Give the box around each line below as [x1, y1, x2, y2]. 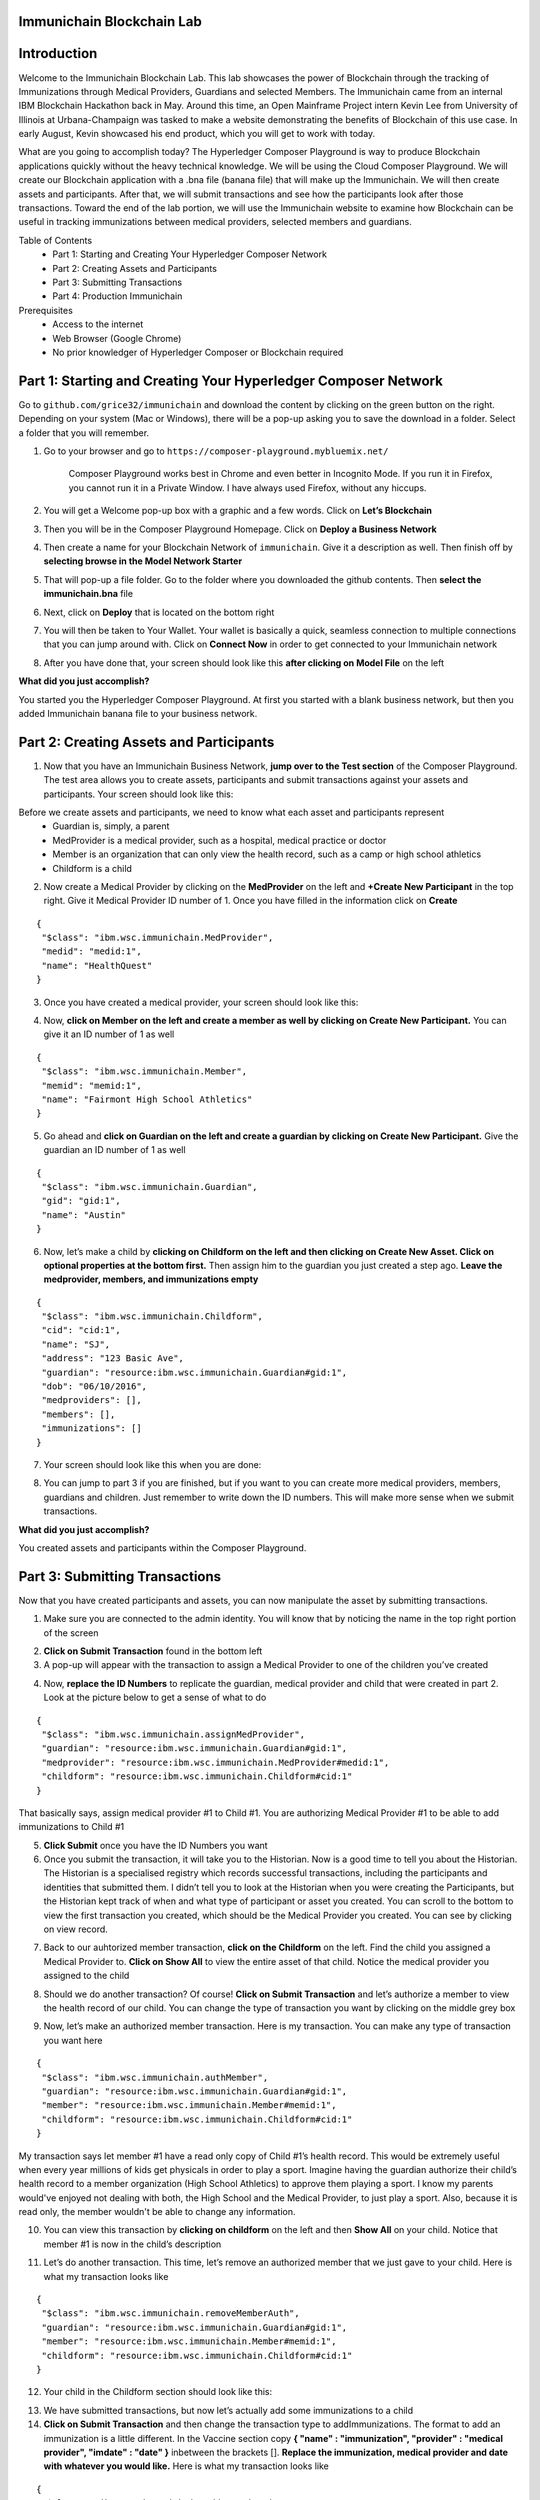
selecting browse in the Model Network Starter [43, 555, 243, 567]
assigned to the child [43, 1970, 130, 1982]
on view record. [43, 1923, 109, 1935]
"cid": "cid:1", [41, 1325, 121, 1336]
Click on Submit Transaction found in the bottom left [43, 1645, 263, 1657]
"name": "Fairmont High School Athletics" [41, 1094, 253, 1105]
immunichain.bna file [43, 588, 134, 600]
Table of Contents [18, 234, 93, 246]
